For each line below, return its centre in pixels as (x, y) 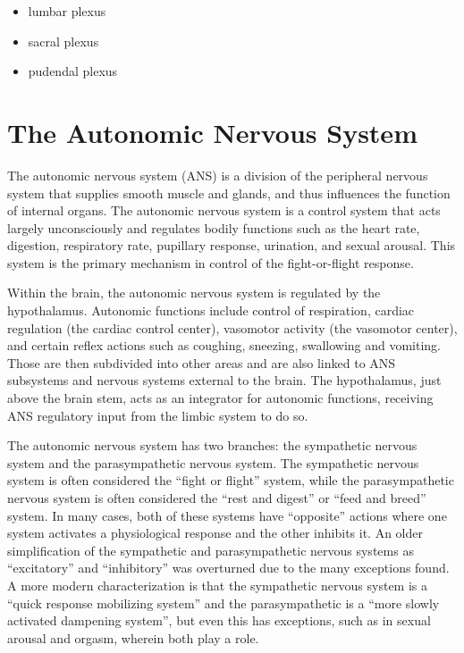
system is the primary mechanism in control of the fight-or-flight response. (211, 262)
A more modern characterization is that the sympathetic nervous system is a (217, 585)
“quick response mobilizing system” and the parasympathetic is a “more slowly (224, 603)
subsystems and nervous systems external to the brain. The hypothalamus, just (224, 380)
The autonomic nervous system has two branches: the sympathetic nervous (212, 445)
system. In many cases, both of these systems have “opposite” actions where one (227, 515)
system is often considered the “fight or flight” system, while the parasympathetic (231, 480)
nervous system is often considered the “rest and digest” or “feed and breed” (217, 498)
